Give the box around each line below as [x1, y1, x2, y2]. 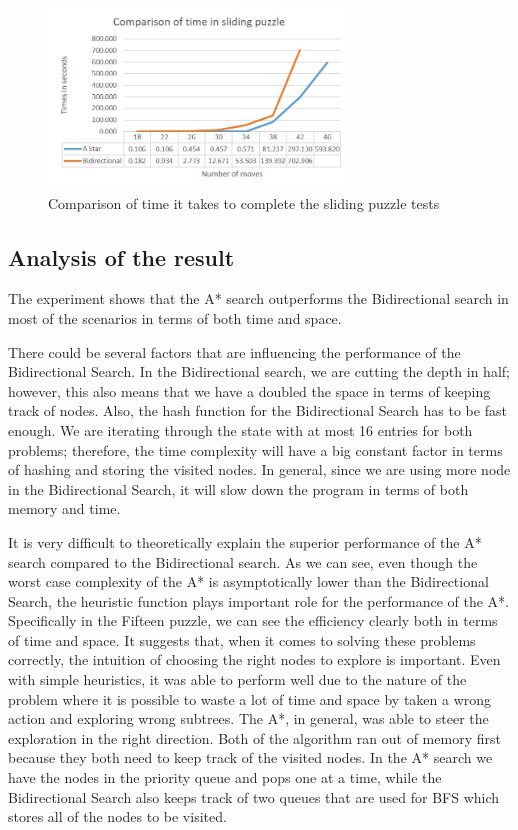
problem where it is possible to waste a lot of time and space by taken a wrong [8, 688, 492, 709]
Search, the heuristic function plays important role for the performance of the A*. [8, 590, 509, 611]
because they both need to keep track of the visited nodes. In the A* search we [8, 747, 493, 768]
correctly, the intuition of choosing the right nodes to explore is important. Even [8, 649, 501, 670]
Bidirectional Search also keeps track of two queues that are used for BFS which [8, 786, 500, 807]
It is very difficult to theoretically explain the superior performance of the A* [8, 531, 482, 552]
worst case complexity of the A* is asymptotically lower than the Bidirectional [8, 571, 489, 592]
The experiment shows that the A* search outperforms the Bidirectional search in [8, 288, 509, 309]
